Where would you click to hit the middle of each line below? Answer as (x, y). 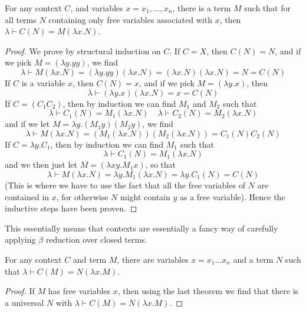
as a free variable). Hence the (232, 196)
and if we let (27, 124)
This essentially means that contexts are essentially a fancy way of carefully (142, 228)
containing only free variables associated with (130, 19)
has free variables (79, 291)
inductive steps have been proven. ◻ (71, 208)
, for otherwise (82, 196)
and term (90, 259)
